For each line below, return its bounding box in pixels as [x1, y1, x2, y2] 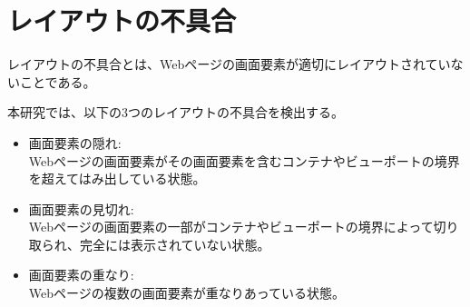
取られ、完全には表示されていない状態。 [28, 234, 270, 253]
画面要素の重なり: [28, 265, 134, 284]
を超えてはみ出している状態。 [28, 169, 206, 188]
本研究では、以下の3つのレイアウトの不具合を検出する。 [7, 103, 344, 122]
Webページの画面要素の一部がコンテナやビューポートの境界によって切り [28, 217, 459, 236]
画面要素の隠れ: [28, 133, 122, 152]
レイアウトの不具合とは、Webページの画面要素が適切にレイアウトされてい [7, 54, 451, 74]
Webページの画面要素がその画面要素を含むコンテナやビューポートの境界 [28, 151, 460, 170]
